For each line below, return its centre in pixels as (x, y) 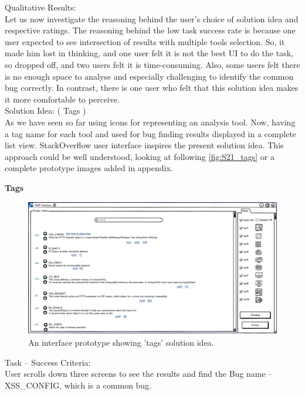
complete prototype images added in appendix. (89, 168)
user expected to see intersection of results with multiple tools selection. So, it (145, 41)
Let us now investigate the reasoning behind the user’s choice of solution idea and (152, 18)
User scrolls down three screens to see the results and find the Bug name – (139, 374)
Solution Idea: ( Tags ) (45, 110)
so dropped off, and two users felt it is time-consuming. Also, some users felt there (152, 64)
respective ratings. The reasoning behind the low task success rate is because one (150, 30)
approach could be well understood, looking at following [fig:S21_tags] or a (140, 156)
